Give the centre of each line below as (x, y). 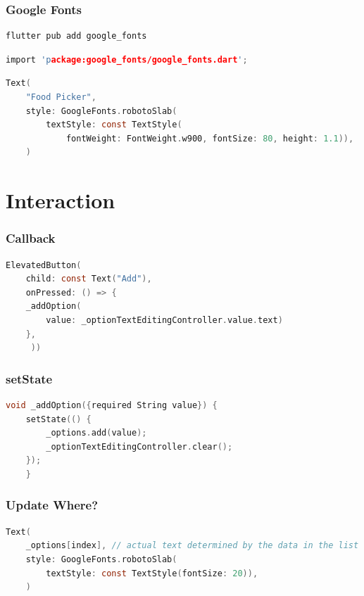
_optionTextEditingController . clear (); (139, 446)
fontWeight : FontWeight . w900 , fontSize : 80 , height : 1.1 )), (210, 138)
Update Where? (52, 505)
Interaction (61, 200)
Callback (31, 238)
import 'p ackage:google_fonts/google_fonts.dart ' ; (127, 59)
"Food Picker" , (61, 97)
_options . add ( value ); (96, 433)
